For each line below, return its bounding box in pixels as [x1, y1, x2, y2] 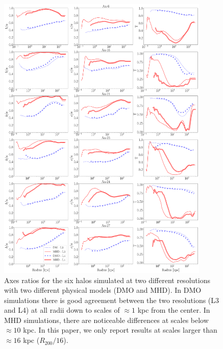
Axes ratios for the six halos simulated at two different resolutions [4, 274, 210, 285]
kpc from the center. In [137, 305, 210, 315]
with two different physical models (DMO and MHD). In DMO [4, 285, 202, 295]
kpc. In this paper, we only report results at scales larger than [23, 324, 217, 335]
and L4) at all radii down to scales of [4, 305, 120, 315]
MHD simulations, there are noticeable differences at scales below [4, 314, 209, 325]
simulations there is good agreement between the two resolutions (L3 [4, 294, 219, 305]
